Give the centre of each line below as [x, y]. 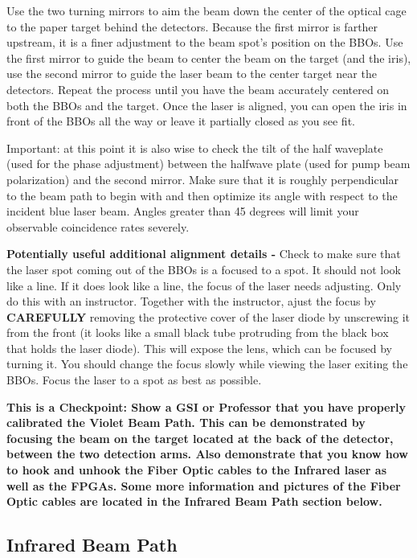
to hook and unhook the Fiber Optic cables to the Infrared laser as [197, 470]
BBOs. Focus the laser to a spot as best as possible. [134, 380]
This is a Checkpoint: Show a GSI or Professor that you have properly [206, 406]
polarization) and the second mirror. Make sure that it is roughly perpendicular [202, 179]
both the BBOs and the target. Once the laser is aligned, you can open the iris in [207, 105]
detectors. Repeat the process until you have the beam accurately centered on [198, 89]
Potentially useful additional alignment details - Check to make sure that [204, 254]
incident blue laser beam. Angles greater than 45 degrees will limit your [183, 211]
